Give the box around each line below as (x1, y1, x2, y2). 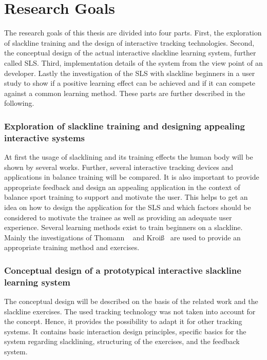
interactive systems (4, 131, 85, 144)
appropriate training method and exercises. (4, 242, 140, 253)
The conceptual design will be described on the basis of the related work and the (4, 296, 258, 307)
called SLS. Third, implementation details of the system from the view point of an (4, 57, 263, 68)
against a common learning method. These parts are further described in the (4, 87, 245, 98)
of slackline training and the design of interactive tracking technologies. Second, (4, 37, 255, 48)
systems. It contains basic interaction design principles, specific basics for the (4, 326, 246, 336)
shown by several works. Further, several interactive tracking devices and (4, 161, 234, 172)
